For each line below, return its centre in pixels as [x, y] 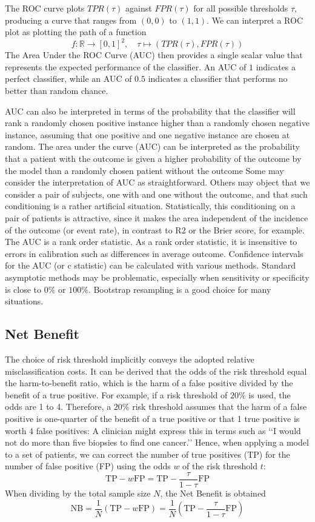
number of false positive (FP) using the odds [88, 466]
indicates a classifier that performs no [218, 79]
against [139, 8]
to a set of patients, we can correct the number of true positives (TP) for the [148, 454]
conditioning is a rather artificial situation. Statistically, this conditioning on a [150, 206]
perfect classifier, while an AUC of [68, 79]
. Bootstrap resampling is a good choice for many [180, 289]
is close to [23, 289]
